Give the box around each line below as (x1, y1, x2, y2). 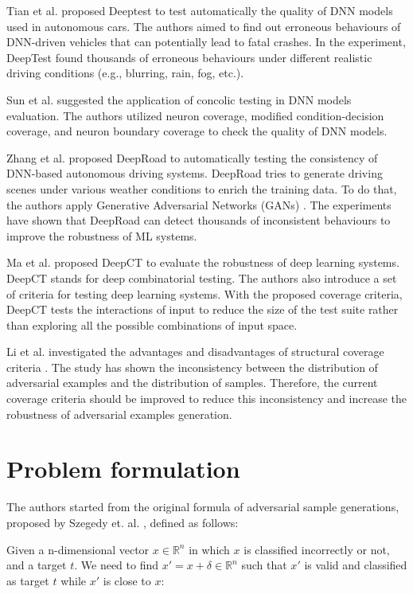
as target (6, 572, 49, 588)
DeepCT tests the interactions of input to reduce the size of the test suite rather (6, 301, 399, 318)
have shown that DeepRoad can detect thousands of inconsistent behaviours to (6, 212, 391, 229)
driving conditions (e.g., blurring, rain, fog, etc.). (6, 64, 244, 81)
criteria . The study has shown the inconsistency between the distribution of (6, 358, 378, 375)
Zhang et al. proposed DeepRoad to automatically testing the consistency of (6, 149, 378, 166)
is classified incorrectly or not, (244, 541, 390, 557)
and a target (6, 557, 67, 573)
